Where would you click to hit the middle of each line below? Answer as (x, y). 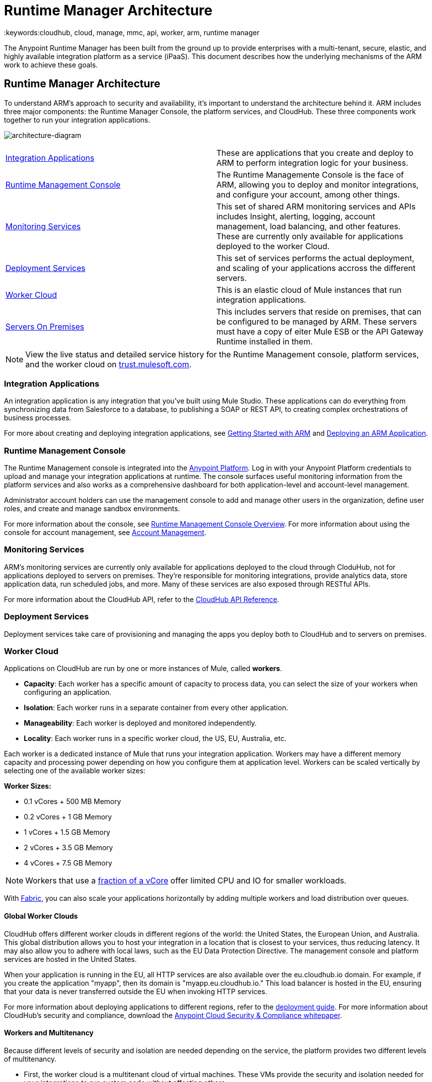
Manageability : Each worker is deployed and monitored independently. (140, 723)
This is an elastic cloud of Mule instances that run (309, 290)
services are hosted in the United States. (71, 959)
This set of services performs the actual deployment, (315, 258)
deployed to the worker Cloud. (273, 246)
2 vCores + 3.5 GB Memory (69, 848)
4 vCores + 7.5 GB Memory (68, 863)
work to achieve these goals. (51, 65)
